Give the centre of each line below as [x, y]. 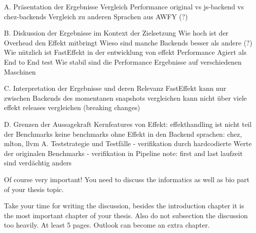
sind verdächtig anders [38, 163]
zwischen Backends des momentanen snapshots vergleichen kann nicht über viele [126, 97]
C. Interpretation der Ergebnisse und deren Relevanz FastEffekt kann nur [115, 88]
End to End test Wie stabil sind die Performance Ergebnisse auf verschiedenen [123, 61]
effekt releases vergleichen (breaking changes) [72, 107]
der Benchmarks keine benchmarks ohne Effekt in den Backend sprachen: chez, [123, 134]
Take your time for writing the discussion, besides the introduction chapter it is [124, 206]
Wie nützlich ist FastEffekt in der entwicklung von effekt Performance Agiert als [125, 52]
